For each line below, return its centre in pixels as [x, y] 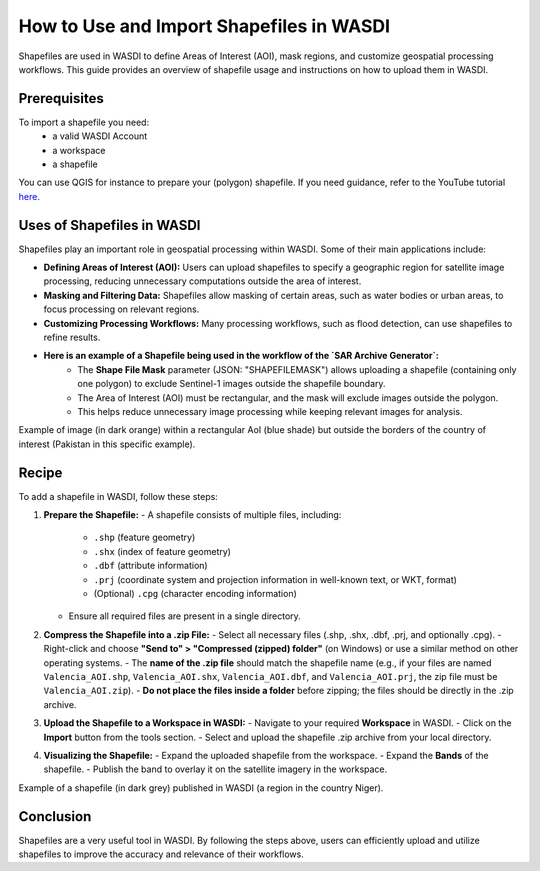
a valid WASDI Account [100, 136]
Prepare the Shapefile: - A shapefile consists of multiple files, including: [192, 515]
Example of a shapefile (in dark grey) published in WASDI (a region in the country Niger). [201, 787]
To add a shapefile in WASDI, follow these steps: [118, 496]
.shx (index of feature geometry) [162, 551]
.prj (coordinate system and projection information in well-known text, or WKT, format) [275, 579]
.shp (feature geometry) [144, 537]
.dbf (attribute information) [151, 566]
